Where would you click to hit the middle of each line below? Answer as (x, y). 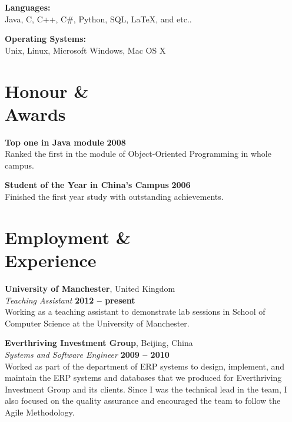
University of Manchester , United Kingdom (90, 288)
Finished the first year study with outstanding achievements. (114, 197)
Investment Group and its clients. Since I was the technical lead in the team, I (146, 389)
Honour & (47, 90)
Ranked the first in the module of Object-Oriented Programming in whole (138, 154)
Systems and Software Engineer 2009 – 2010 (87, 354)
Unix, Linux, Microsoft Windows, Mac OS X (85, 50)
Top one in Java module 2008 (65, 142)
